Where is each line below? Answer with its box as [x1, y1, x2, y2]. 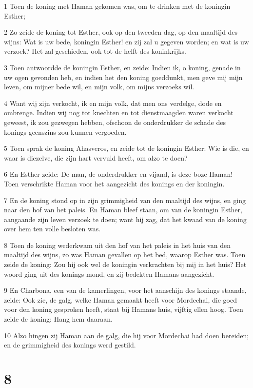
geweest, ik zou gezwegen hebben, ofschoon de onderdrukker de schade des [4, 117, 226, 127]
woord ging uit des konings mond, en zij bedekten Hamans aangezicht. [4, 268, 214, 279]
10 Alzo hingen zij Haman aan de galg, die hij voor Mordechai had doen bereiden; [4, 330, 249, 340]
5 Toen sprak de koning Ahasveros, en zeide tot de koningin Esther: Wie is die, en [4, 143, 249, 153]
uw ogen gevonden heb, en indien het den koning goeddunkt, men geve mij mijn [4, 72, 243, 82]
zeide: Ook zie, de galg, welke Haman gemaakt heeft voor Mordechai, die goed [4, 294, 237, 305]
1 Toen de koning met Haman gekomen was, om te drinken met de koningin [4, 1, 231, 11]
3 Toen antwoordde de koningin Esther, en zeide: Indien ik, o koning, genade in [4, 62, 241, 72]
